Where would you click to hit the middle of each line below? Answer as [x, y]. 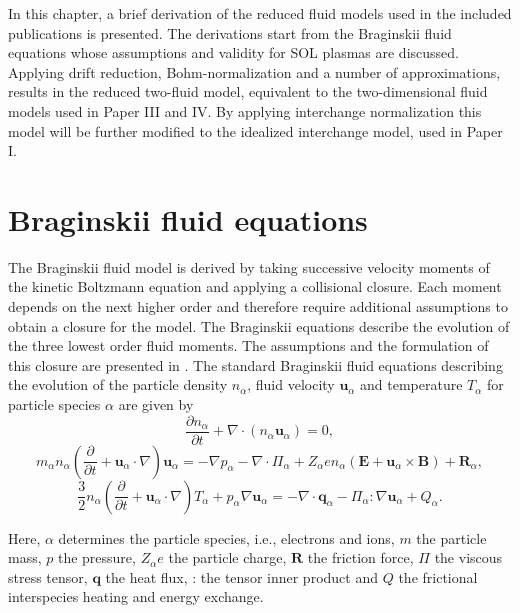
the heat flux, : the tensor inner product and [241, 576]
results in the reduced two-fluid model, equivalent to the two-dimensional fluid [248, 91]
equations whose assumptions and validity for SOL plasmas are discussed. [233, 52]
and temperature [411, 384]
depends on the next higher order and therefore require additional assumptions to [258, 306]
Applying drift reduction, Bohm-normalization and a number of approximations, [254, 71]
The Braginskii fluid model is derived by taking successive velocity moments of [249, 266]
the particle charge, [227, 557]
